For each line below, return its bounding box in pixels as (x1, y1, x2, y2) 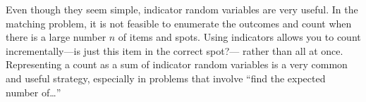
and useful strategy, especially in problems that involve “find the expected (6, 70, 326, 85)
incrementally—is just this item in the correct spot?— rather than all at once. (6, 43, 343, 58)
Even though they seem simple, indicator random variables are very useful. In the (6, 2, 358, 16)
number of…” (6, 84, 61, 99)
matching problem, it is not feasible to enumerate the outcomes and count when (6, 15, 352, 30)
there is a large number (6, 30, 106, 44)
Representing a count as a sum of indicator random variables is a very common (6, 57, 348, 72)
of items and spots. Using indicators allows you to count (118, 30, 361, 44)
